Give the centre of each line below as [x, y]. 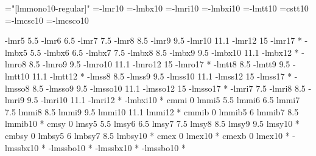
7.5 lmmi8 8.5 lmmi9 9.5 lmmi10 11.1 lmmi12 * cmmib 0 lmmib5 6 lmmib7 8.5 [152, 111]
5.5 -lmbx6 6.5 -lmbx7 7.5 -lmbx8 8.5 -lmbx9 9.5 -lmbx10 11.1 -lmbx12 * [164, 52]
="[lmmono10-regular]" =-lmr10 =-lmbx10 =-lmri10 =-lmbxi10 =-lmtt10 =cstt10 [157, 8]
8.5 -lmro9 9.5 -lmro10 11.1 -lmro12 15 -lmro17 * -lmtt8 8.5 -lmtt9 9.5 [160, 64]
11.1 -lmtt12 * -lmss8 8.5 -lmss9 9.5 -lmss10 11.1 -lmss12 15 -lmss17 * [162, 76]
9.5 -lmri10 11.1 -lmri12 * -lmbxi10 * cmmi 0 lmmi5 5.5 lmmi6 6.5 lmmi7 [163, 100]
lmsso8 [17, 88]
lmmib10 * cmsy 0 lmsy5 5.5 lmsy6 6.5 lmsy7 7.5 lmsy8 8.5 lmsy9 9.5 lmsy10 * [152, 124]
